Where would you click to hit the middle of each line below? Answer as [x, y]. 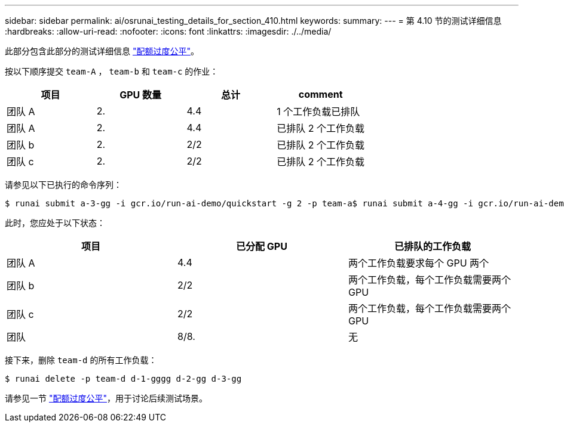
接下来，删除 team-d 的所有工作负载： [81, 360]
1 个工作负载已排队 [318, 112]
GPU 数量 [141, 95]
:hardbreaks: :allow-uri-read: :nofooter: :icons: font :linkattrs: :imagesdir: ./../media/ [168, 31]
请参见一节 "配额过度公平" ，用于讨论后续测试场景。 [106, 398]
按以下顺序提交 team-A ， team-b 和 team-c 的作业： [112, 71]
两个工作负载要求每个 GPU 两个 [419, 263]
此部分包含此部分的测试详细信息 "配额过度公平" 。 [102, 51]
